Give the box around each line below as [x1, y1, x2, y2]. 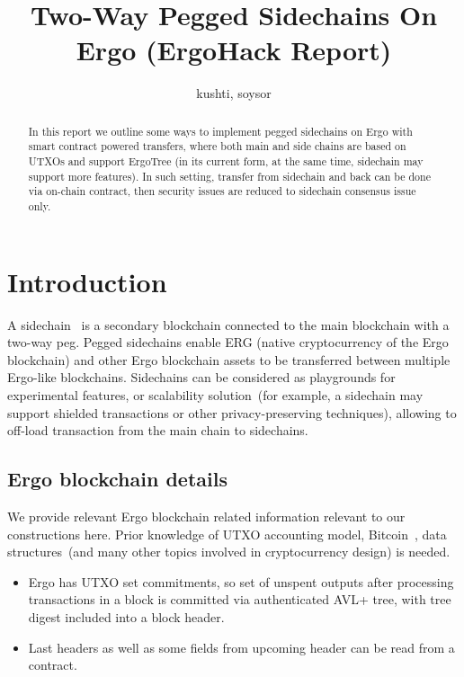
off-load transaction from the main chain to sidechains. [7, 421, 308, 440]
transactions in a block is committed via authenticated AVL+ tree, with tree [28, 590, 451, 609]
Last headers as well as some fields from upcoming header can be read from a [28, 637, 455, 656]
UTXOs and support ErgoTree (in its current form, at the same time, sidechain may [28, 154, 424, 169]
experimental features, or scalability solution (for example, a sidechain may [7, 385, 424, 404]
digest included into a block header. [28, 607, 225, 626]
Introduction [7, 263, 167, 299]
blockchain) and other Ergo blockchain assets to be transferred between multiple [7, 350, 451, 369]
